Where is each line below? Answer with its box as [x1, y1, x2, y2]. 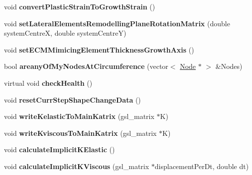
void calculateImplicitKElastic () [4, 144, 115, 155]
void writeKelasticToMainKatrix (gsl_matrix [4, 111, 154, 121]
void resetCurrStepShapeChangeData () [4, 94, 141, 105]
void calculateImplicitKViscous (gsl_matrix [4, 161, 149, 171]
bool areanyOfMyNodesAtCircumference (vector [4, 61, 168, 71]
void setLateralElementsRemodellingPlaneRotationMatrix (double [4, 18, 230, 28]
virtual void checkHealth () [4, 77, 93, 88]
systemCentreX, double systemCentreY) [4, 28, 126, 38]
